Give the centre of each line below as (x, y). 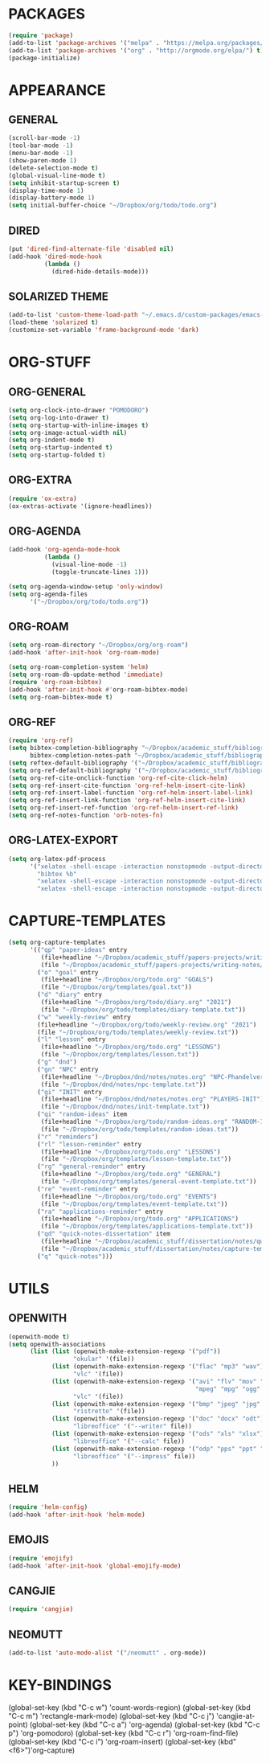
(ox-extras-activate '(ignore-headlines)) (80, 506)
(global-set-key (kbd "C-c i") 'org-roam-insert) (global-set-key (112, 1741)
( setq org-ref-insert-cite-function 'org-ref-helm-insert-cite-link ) (127, 785)
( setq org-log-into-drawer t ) (59, 418)
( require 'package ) (41, 35)
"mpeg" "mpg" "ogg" (228, 1389)
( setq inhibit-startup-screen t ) (64, 183)
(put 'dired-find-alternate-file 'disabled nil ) (91, 249)
